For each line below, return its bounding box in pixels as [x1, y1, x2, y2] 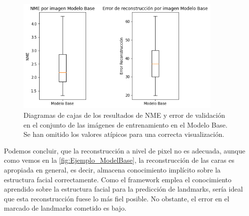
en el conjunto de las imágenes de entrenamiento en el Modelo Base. [23, 119, 227, 130]
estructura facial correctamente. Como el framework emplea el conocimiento [4, 174, 231, 184]
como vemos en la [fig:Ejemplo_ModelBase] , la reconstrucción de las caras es [4, 155, 235, 165]
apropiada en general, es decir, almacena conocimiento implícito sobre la [4, 165, 221, 175]
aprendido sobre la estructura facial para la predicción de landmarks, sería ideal [4, 184, 243, 194]
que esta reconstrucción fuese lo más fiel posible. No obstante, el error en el [4, 193, 229, 203]
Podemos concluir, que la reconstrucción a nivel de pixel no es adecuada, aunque [4, 145, 246, 155]
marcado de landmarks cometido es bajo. [4, 203, 127, 213]
